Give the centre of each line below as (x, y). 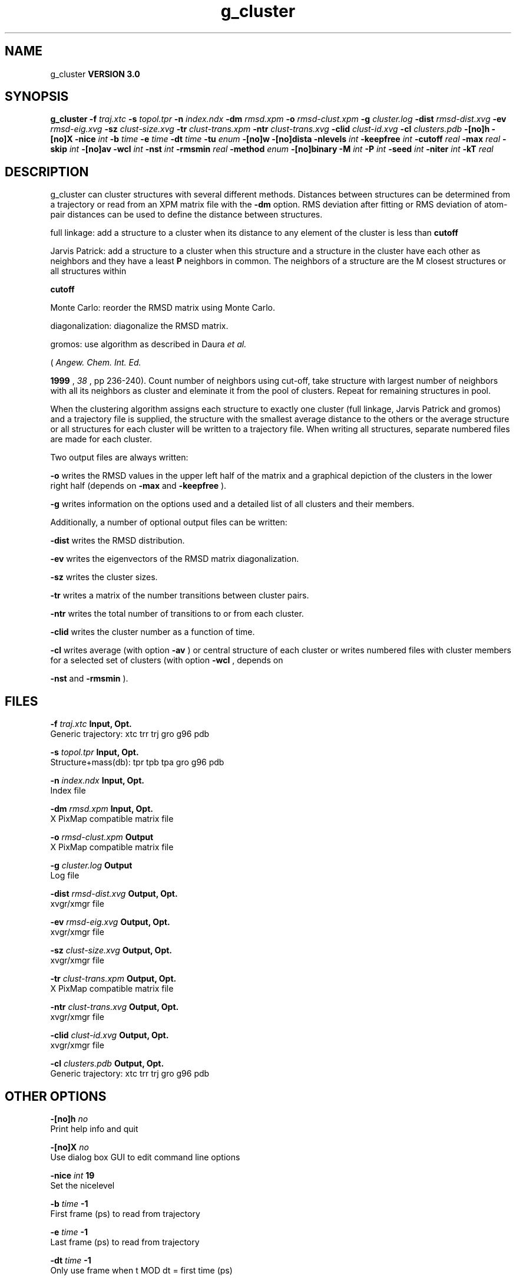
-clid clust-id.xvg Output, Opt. (110, 1035)
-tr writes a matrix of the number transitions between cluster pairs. (180, 595)
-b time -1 (69, 1203)
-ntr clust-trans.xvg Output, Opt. (115, 1007)
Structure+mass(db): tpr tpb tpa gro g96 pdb (137, 762)
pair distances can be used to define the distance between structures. (186, 215)
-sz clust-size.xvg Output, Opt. (111, 950)
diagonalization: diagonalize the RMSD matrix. (139, 326)
